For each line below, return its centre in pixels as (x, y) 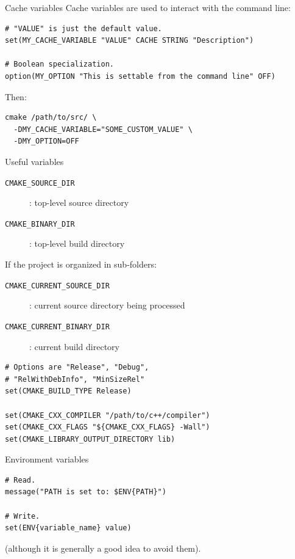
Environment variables (47, 459)
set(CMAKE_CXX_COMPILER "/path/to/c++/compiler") (108, 415)
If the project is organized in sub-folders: (81, 264)
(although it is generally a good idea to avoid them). (103, 548)
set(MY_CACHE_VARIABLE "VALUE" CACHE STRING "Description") (130, 41)
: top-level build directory (77, 243)
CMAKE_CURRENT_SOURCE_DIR (57, 286)
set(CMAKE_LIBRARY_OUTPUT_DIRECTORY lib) (90, 439)
